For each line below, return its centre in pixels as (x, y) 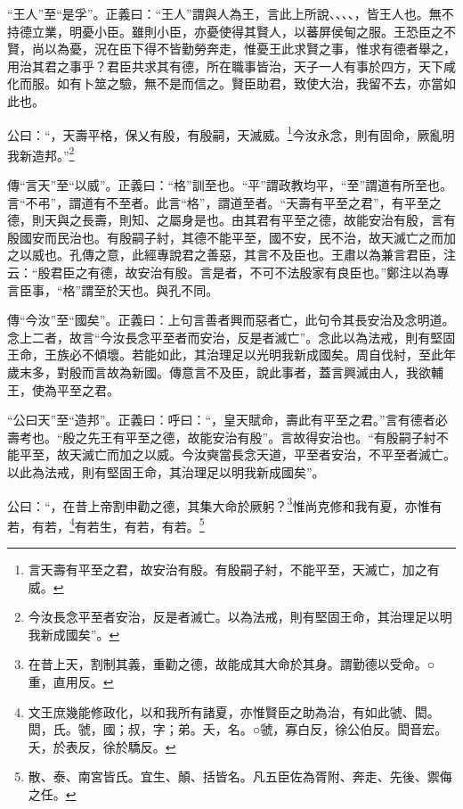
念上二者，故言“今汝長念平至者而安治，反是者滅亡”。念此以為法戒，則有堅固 (231, 337)
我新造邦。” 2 (41, 153)
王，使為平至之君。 (63, 389)
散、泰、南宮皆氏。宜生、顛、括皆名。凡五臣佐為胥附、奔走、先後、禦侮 (240, 776)
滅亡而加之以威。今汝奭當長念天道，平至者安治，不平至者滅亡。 (268, 454)
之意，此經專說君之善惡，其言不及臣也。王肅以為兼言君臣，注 (275, 255)
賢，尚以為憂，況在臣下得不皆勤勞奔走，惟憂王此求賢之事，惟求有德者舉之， (231, 49)
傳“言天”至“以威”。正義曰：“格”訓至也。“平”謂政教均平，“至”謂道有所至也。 (230, 185)
